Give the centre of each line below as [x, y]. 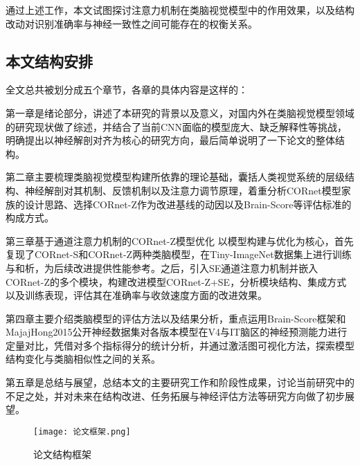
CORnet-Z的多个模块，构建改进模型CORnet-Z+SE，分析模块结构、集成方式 [176, 281]
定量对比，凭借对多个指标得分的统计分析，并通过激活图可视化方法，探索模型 [180, 345]
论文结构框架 [62, 454]
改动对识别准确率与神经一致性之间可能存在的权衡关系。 [132, 23]
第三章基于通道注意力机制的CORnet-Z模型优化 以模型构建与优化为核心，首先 [180, 240]
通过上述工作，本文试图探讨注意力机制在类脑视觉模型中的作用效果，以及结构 [180, 10]
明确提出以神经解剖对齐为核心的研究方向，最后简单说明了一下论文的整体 [170, 140]
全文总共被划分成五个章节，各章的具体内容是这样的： [127, 90]
